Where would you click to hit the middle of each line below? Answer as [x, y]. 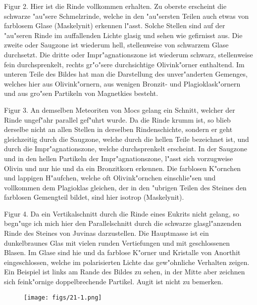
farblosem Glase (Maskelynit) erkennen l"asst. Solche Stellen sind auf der [115, 25]
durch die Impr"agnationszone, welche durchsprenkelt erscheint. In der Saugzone [126, 149]
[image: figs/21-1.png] [63, 297]
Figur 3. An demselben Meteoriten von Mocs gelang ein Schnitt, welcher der [120, 109]
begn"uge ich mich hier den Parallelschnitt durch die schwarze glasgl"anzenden [123, 223]
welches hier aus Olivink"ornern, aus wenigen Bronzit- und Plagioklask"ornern [122, 83]
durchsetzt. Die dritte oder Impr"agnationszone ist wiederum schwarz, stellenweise [128, 54]
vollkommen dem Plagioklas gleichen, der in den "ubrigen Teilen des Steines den [125, 187]
